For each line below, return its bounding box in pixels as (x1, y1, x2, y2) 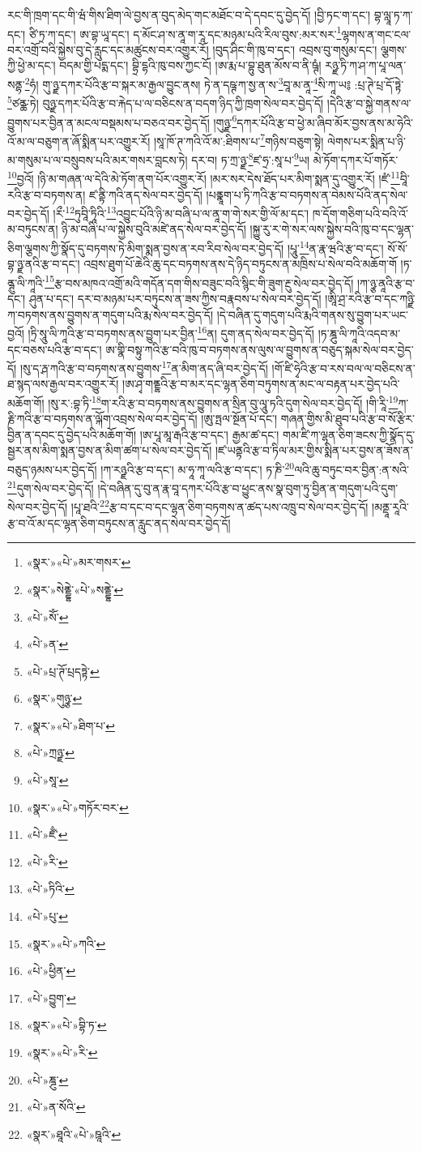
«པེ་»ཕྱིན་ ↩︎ (26, 962, 76, 979)
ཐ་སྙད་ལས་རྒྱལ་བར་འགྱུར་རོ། (7, 375, 119, 392)
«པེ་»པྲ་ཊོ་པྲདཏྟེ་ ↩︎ (26, 662, 100, 679)
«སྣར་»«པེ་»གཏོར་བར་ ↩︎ (26, 798, 129, 815)
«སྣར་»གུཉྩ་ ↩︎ (26, 690, 83, 707)
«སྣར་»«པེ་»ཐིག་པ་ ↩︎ (26, 717, 115, 734)
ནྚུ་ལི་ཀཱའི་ (7, 274, 45, 291)
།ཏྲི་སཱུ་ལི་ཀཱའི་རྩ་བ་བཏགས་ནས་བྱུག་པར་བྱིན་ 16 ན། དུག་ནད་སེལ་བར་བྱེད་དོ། (28, 323, 314, 341)
